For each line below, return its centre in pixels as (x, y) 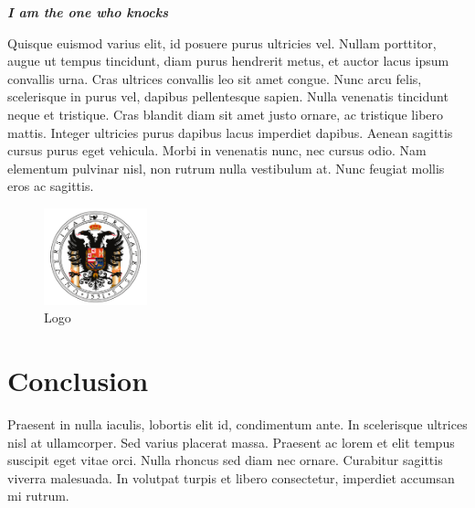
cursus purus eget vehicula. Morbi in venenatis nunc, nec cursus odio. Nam (217, 150)
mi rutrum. (38, 496)
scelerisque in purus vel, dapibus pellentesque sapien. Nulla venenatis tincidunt (228, 96)
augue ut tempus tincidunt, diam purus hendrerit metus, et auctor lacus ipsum (228, 61)
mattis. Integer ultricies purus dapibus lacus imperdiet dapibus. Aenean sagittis (230, 132)
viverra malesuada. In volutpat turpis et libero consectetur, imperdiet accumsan (231, 477)
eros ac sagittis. (51, 186)
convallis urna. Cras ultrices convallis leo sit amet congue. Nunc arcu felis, (215, 78)
